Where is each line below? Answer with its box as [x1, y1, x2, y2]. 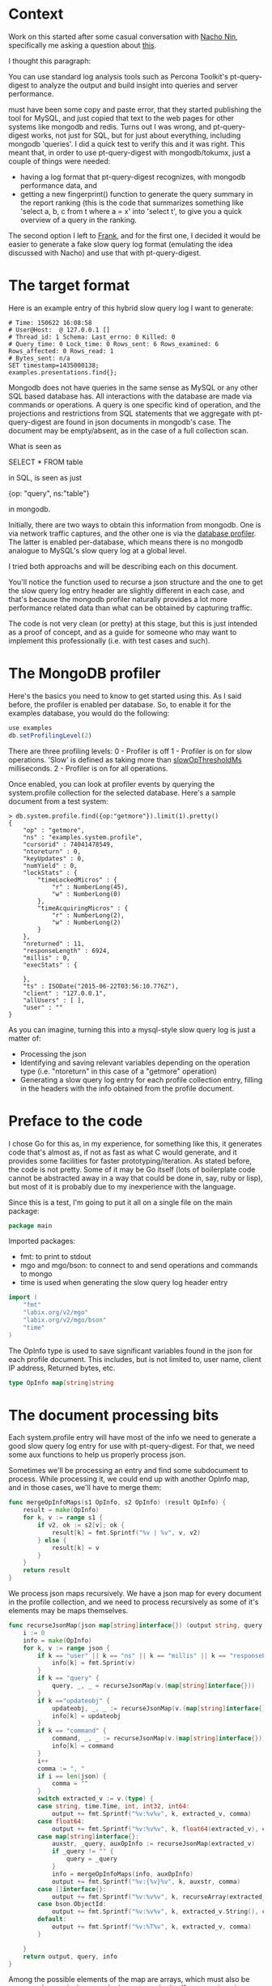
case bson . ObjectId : [37, 1900, 107, 1908]
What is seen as [8, 441, 62, 451]
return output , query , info [23, 1952, 117, 1961]
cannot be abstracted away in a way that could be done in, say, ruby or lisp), [8, 1172, 263, 1183]
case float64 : [37, 1817, 85, 1826]
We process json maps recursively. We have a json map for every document [8, 1589, 261, 1599]
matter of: [8, 1033, 42, 1043]
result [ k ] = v [51, 1544, 100, 1552]
